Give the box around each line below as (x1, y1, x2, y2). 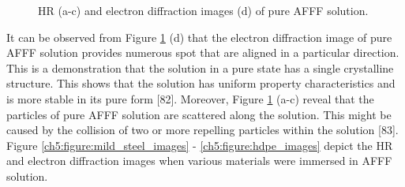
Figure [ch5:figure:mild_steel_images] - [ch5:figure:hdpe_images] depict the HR (6, 137, 393, 153)
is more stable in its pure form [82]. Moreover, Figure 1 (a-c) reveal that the (6, 90, 374, 107)
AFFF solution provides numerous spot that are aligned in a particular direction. (6, 44, 399, 61)
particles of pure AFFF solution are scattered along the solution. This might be (6, 106, 392, 122)
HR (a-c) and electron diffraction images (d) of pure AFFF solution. (38, 2, 369, 18)
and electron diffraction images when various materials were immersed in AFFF (6, 152, 392, 169)
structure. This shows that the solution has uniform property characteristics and (6, 75, 396, 92)
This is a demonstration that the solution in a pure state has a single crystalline (6, 59, 394, 76)
